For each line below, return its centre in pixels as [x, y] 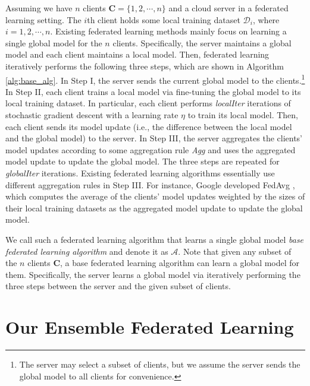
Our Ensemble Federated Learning [150, 327]
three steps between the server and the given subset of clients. [118, 286]
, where [266, 19]
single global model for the [54, 42]
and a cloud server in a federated [228, 8]
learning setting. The [43, 19]
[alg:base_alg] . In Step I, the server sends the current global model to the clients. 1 [155, 79]
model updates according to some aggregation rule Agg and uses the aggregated [151, 149]
